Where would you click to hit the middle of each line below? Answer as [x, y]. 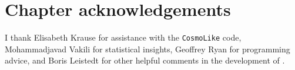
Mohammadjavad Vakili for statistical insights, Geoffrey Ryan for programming [147, 49]
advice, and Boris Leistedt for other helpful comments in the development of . [145, 60]
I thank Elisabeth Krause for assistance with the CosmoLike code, [123, 37]
